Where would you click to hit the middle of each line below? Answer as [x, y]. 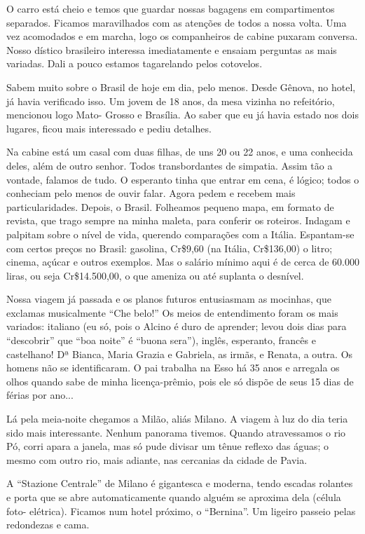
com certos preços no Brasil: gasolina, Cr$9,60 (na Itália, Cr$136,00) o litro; [170, 248]
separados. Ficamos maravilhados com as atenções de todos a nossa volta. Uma [177, 22]
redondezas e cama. [48, 525]
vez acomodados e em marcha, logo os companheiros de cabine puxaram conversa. [182, 36]
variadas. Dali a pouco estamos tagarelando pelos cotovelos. [135, 63]
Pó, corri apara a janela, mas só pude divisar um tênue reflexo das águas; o [168, 446]
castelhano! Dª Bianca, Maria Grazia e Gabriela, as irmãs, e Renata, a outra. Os [180, 354]
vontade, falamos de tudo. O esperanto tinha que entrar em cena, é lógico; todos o [183, 179]
